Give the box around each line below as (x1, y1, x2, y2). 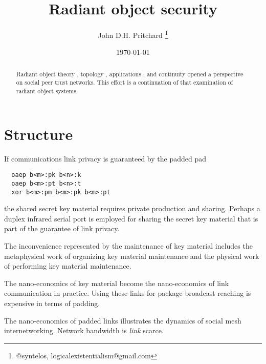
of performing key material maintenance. (4, 260, 131, 271)
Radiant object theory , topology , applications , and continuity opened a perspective (16, 69, 243, 78)
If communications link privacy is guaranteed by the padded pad (4, 153, 206, 164)
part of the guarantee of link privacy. (4, 223, 120, 234)
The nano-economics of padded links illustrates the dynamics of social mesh (4, 315, 241, 326)
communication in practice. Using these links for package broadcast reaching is (4, 288, 251, 298)
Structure (4, 123, 73, 144)
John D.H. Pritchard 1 (98, 28, 168, 40)
